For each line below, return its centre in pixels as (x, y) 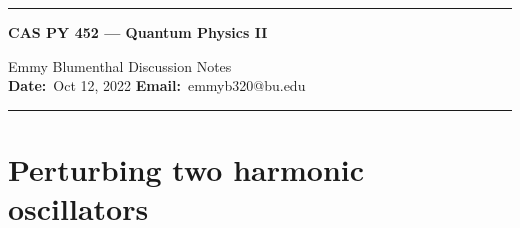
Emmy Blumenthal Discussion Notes (120, 65)
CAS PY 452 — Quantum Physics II (138, 32)
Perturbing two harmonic (186, 168)
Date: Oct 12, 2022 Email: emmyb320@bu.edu (157, 85)
